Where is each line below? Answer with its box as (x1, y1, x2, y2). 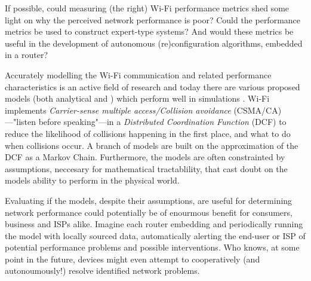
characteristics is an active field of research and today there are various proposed (5, 80, 300, 93)
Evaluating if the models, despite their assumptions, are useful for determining (5, 194, 292, 206)
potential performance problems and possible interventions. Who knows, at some (5, 241, 300, 253)
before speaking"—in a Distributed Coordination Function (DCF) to (38, 115, 287, 128)
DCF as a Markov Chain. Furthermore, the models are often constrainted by (5, 151, 285, 163)
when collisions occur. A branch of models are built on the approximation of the (5, 139, 298, 151)
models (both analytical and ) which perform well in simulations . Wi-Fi (5, 92, 270, 105)
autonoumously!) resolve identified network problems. (5, 264, 200, 277)
